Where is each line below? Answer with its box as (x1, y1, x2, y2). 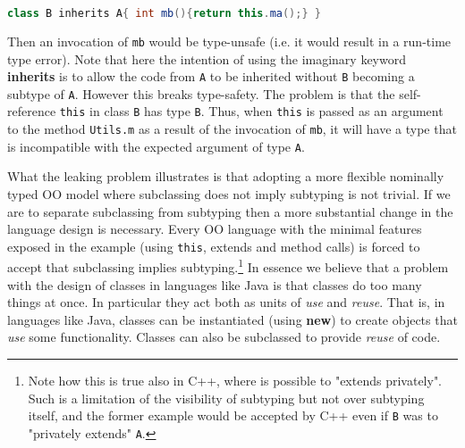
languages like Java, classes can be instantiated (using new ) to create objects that (7, 310, 458, 328)
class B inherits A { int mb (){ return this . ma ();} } (7, 7, 321, 20)
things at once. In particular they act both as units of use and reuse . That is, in (7, 293, 445, 311)
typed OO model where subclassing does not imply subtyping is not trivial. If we (7, 185, 451, 203)
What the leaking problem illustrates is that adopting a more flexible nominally (7, 167, 444, 186)
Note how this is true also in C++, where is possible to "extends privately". (28, 371, 443, 390)
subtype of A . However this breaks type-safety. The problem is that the (7, 84, 395, 103)
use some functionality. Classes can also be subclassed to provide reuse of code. (7, 328, 441, 346)
